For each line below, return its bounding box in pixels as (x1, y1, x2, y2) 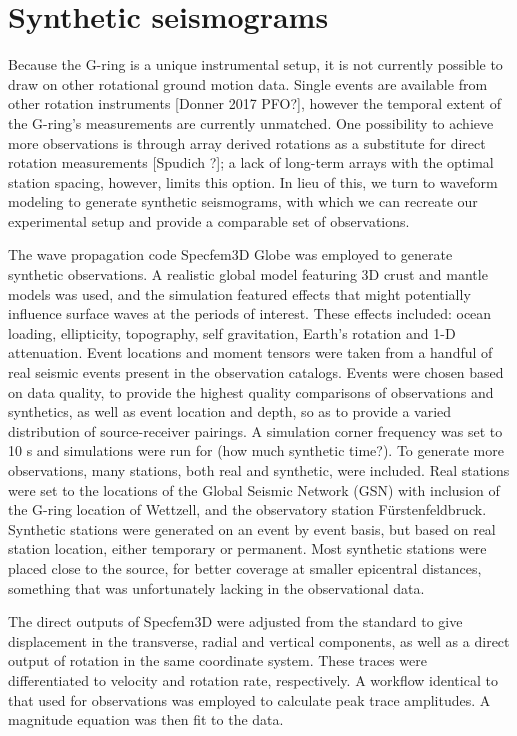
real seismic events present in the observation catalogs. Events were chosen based (8, 362, 504, 383)
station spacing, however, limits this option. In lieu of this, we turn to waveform (8, 171, 498, 192)
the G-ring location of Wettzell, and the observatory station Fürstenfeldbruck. (8, 499, 487, 520)
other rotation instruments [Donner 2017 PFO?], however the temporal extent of (8, 93, 501, 114)
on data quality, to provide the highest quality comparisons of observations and (8, 381, 494, 402)
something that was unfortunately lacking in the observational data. (8, 577, 425, 598)
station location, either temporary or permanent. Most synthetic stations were (8, 538, 487, 559)
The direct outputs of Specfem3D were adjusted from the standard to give (8, 611, 463, 632)
